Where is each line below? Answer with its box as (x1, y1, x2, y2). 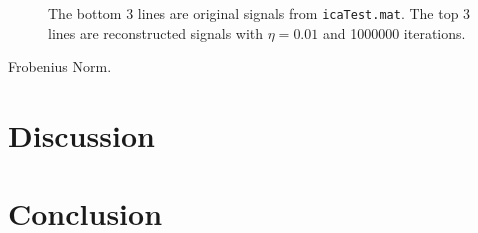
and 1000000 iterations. (322, 22, 466, 43)
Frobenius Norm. (8, 56, 112, 77)
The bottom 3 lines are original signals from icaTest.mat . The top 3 (48, 3, 471, 23)
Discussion (8, 115, 155, 156)
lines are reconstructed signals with (48, 22, 264, 43)
